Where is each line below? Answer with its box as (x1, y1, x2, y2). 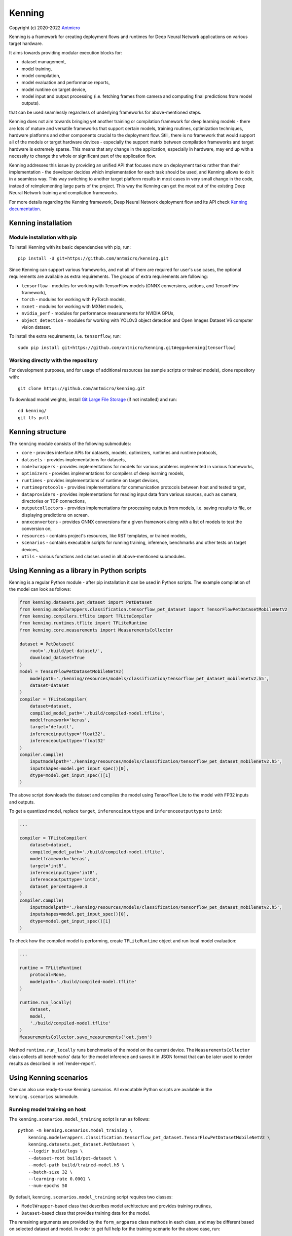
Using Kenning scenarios (9, 1073, 88, 1082)
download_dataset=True (30, 655, 85, 661)
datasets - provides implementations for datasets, (21, 456, 126, 462)
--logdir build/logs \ (28, 1148, 83, 1154)
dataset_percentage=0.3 (30, 883, 87, 889)
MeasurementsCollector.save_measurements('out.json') (19, 1034, 152, 1040)
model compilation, (21, 72, 61, 79)
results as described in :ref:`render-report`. (9, 1060, 97, 1066)
